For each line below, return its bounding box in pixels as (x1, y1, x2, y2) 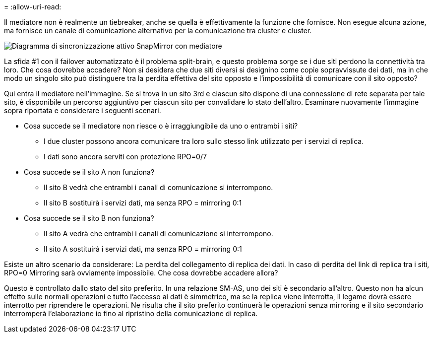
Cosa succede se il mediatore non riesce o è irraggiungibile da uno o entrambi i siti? (24, 122, 298, 130)
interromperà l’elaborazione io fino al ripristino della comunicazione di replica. (4, 309, 258, 318)
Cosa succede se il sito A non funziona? (24, 168, 155, 176)
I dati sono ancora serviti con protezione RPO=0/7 (44, 152, 207, 161)
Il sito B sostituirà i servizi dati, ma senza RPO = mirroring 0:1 (44, 199, 242, 207)
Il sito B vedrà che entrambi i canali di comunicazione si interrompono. (44, 183, 273, 192)
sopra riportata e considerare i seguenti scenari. (4, 106, 161, 115)
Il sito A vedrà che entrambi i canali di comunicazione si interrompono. (44, 229, 273, 238)
